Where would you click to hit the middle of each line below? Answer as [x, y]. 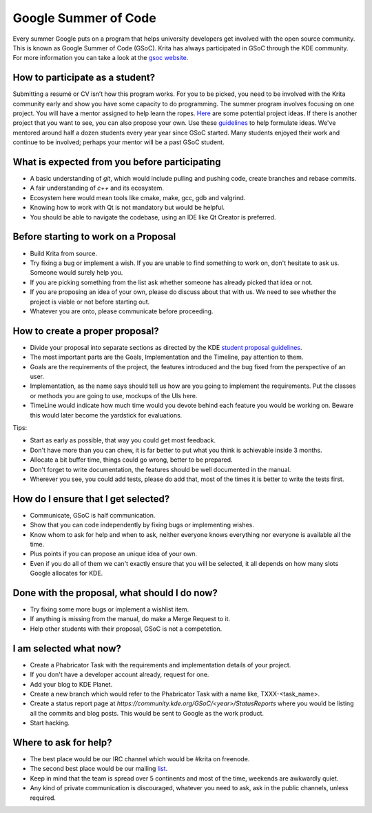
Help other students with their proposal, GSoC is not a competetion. [126, 629]
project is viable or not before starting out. [90, 302]
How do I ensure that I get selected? [91, 499]
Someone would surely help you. [76, 273]
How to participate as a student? [84, 78]
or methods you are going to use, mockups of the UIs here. [114, 395]
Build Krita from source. [64, 253]
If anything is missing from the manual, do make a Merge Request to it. [130, 619]
